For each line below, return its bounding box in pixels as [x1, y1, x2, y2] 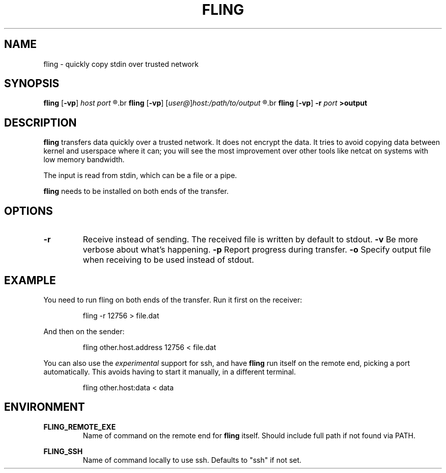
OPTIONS [4, 204, 53, 217]
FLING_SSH [43, 446, 83, 456]
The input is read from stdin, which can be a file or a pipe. [43, 171, 237, 180]
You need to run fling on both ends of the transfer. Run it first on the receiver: [43, 295, 302, 304]
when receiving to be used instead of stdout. [82, 255, 254, 265]
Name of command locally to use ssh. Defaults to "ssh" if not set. [82, 455, 302, 464]
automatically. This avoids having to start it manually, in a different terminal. [43, 367, 296, 376]
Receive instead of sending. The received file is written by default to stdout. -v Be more [82, 234, 418, 245]
